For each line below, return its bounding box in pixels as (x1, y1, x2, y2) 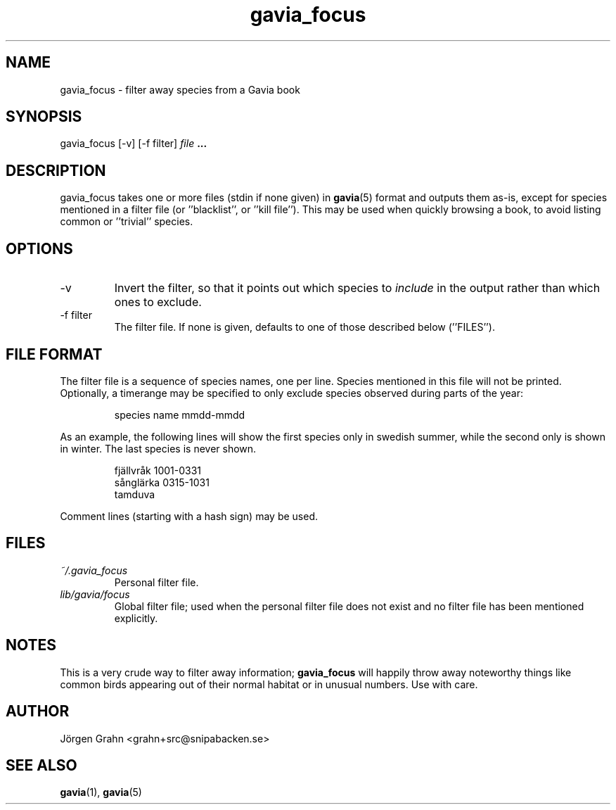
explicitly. (114, 612, 158, 624)
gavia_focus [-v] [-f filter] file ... (60, 137, 207, 150)
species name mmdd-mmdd (114, 408, 245, 421)
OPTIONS (6, 239, 73, 258)
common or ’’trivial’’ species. (60, 215, 193, 228)
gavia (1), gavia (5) (60, 786, 142, 799)
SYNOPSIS (6, 108, 82, 126)
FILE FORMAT (6, 345, 103, 363)
